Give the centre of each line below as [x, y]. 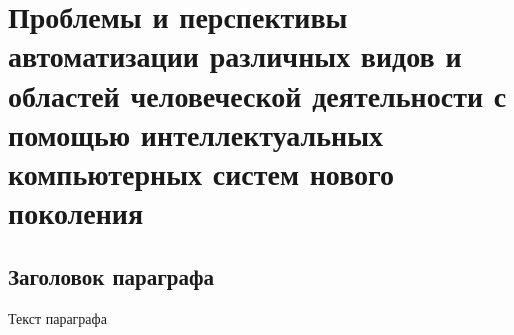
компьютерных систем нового [201, 172]
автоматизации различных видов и [235, 55]
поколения [76, 212]
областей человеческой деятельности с [257, 94]
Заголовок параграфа [111, 275]
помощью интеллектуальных [196, 133]
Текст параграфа [57, 317]
